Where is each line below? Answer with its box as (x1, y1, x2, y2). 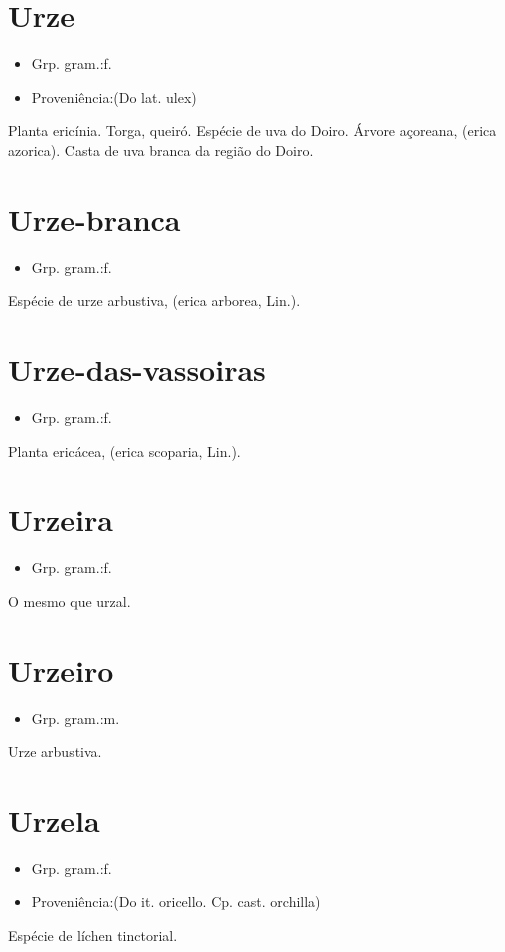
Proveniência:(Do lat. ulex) (31, 86, 197, 107)
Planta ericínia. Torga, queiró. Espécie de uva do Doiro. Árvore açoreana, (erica (8, 120, 497, 141)
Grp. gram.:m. (31, 707, 120, 728)
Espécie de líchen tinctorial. (8, 925, 178, 946)
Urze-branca (8, 198, 181, 239)
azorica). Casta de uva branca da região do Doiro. (8, 139, 314, 160)
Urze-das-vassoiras (8, 349, 266, 389)
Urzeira (8, 499, 113, 540)
